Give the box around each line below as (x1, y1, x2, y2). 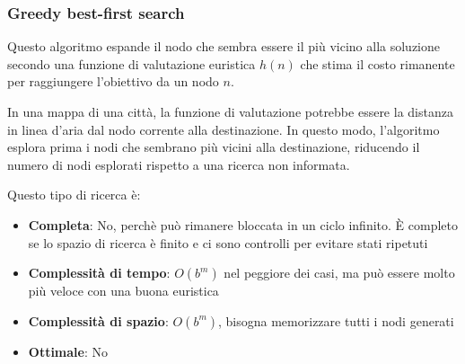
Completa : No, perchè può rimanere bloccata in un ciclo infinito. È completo (28, 215, 458, 234)
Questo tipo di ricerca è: (7, 185, 141, 204)
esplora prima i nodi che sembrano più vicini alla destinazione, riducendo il (7, 138, 420, 156)
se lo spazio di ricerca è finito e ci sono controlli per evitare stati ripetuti (28, 233, 428, 252)
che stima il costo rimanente (300, 54, 455, 73)
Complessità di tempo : (28, 263, 171, 282)
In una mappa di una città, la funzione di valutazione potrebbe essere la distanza (7, 102, 453, 120)
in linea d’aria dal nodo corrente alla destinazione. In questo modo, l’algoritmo (7, 120, 440, 138)
